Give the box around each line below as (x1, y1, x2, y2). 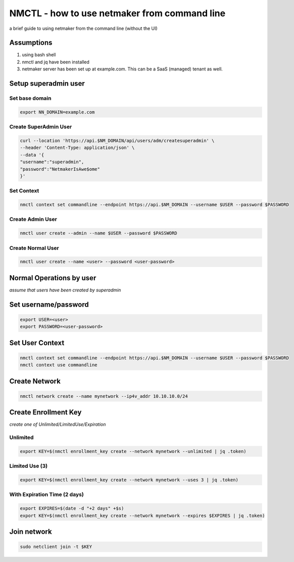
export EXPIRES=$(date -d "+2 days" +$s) (20, 506, 124, 511)
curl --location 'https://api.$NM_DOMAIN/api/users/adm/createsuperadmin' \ (20, 137, 215, 143)
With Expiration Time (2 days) (9, 491, 84, 498)
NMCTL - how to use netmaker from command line (9, 8, 226, 19)
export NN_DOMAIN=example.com (20, 109, 95, 115)
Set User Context (9, 339, 65, 347)
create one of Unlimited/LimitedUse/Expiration (9, 421, 106, 428)
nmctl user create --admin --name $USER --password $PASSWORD (20, 231, 177, 236)
